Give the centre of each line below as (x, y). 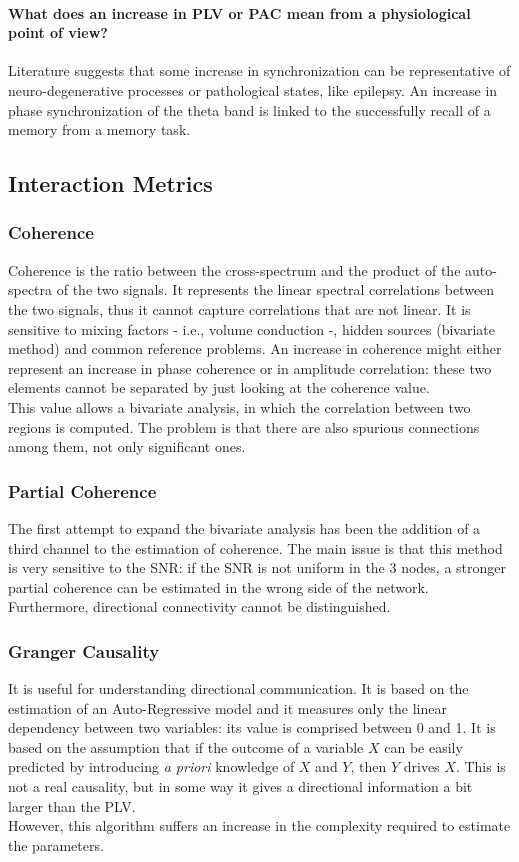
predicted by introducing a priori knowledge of (151, 766)
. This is (480, 766)
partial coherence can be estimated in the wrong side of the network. (218, 586)
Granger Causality (84, 650)
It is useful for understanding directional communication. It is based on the (238, 688)
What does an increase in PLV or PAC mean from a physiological (239, 12)
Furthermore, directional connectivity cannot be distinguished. (199, 606)
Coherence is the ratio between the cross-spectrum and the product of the (234, 269)
